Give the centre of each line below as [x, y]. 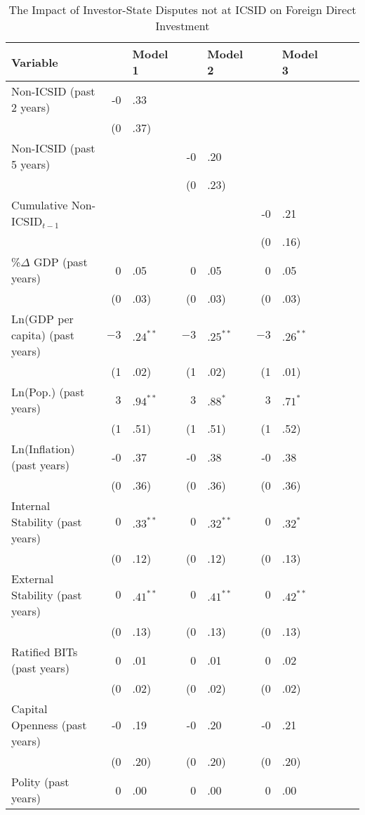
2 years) [31, 107]
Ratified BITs [45, 652]
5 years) [31, 164]
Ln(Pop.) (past [48, 392]
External [33, 579]
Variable [35, 62]
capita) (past [43, 335]
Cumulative [40, 205]
